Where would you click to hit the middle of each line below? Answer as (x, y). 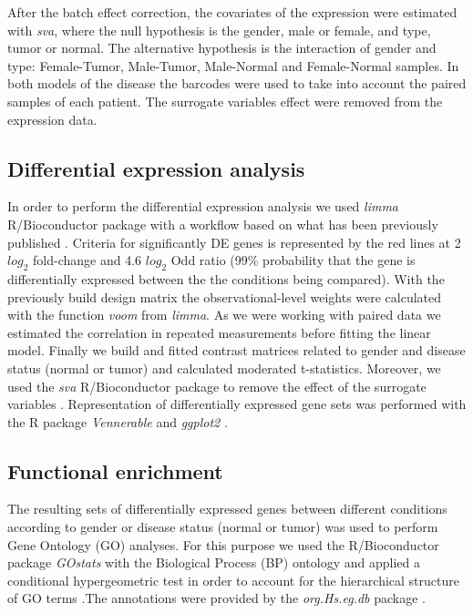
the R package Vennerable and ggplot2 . (118, 421)
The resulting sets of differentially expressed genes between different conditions (227, 509)
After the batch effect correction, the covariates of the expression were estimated (232, 12)
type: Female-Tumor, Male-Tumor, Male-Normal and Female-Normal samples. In (233, 65)
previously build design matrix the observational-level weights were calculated (225, 296)
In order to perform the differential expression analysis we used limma (203, 206)
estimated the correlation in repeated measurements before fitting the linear (219, 332)
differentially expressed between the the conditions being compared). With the (226, 278)
